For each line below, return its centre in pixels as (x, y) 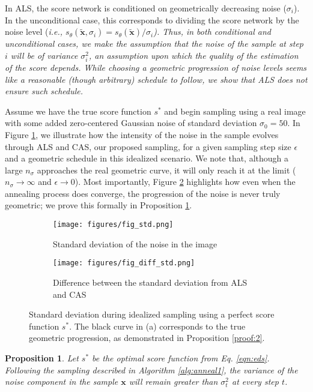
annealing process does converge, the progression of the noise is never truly (143, 193)
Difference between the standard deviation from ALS (150, 282)
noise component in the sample (62, 381)
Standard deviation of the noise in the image (135, 243)
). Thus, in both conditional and (212, 32)
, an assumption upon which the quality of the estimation (194, 55)
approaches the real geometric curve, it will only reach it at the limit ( (166, 170)
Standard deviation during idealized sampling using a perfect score (152, 314)
